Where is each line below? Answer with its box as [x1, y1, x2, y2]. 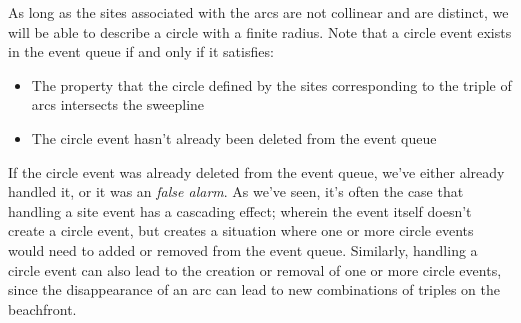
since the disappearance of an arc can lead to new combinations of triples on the [8, 279, 500, 300]
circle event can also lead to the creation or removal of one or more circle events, [8, 259, 502, 280]
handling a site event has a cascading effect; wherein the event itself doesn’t [8, 200, 472, 221]
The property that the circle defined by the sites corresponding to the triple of [31, 74, 512, 95]
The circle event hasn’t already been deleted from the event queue [31, 127, 437, 148]
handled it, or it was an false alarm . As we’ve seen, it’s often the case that [8, 181, 464, 202]
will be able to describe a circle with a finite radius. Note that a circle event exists [8, 21, 512, 42]
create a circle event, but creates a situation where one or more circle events [8, 220, 474, 241]
